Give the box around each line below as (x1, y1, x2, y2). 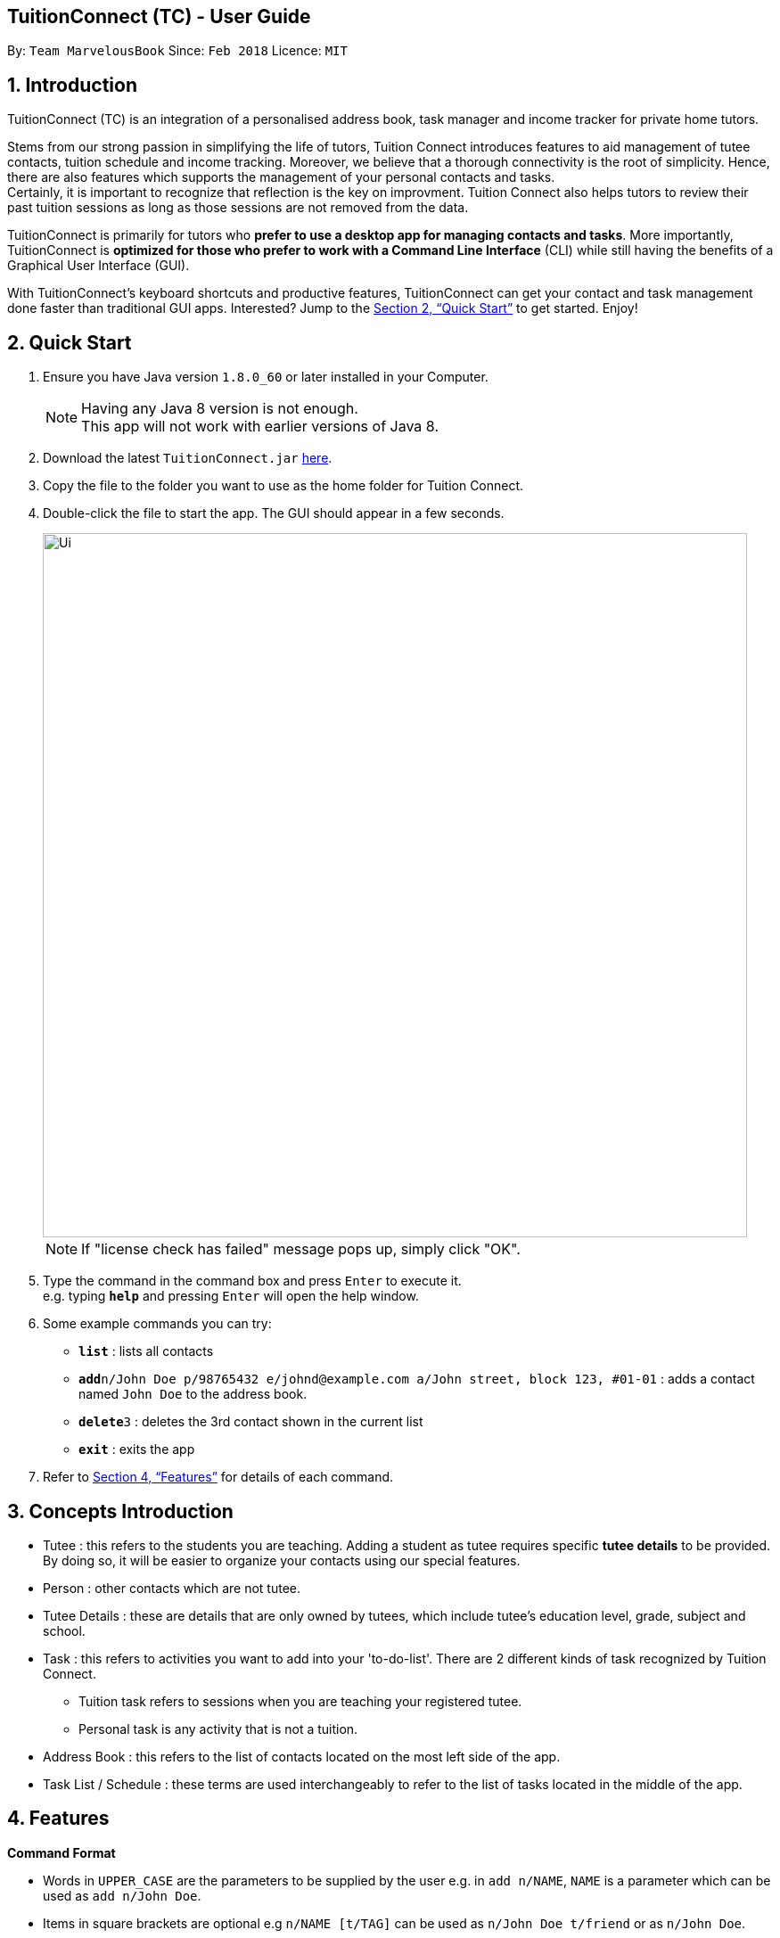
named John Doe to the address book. (78, 1386, 308, 1402)
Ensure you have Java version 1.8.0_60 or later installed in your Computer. (43, 369, 489, 385)
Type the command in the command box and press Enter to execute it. (43, 1273, 462, 1289)
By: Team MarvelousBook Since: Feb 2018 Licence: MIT (7, 43, 348, 59)
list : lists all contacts (78, 1343, 214, 1359)
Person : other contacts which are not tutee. (43, 1580, 301, 1596)
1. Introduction (7, 73, 137, 96)
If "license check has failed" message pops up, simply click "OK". (81, 1240, 521, 1259)
